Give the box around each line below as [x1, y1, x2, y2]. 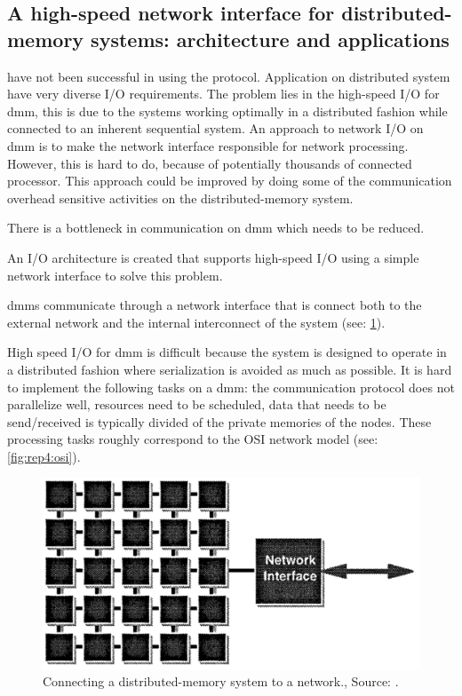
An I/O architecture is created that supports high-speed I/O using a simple [7, 248, 419, 266]
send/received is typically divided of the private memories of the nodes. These [7, 412, 432, 431]
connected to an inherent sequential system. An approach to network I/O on [7, 119, 424, 138]
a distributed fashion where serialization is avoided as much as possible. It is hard [7, 360, 452, 378]
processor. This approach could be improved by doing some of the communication [7, 171, 452, 190]
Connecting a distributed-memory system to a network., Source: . [43, 672, 399, 691]
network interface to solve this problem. [7, 265, 223, 284]
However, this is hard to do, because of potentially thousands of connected [7, 154, 412, 172]
